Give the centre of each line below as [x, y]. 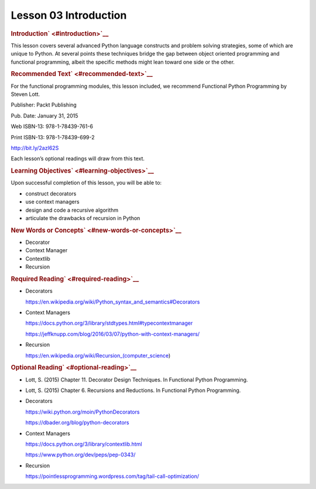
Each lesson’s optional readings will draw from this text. [78, 159]
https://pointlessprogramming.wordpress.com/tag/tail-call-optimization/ [112, 476]
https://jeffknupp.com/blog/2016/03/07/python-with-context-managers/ [113, 334]
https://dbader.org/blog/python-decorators [77, 423]
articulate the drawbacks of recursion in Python [83, 218]
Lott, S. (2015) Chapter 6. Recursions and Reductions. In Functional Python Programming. [133, 390]
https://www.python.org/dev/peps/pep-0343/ [80, 455]
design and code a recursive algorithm [72, 210]
